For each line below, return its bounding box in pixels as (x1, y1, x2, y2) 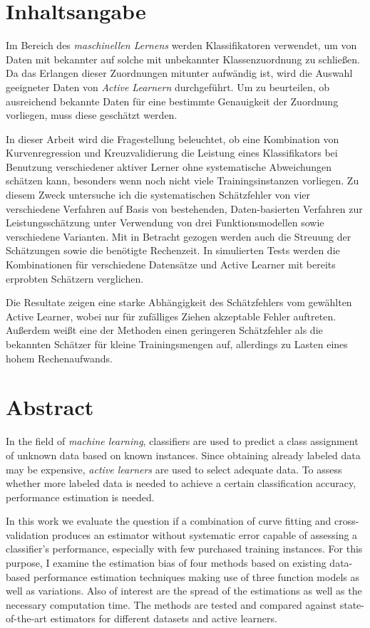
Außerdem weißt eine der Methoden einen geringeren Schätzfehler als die (6, 323, 323, 337)
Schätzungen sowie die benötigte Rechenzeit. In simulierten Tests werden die (6, 243, 340, 258)
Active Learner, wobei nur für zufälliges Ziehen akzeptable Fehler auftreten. (6, 308, 336, 323)
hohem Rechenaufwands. (6, 350, 113, 365)
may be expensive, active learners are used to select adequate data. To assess (6, 461, 342, 476)
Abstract (6, 392, 94, 422)
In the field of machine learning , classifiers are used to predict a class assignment (6, 434, 359, 449)
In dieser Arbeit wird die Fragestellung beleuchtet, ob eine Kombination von (6, 131, 339, 146)
